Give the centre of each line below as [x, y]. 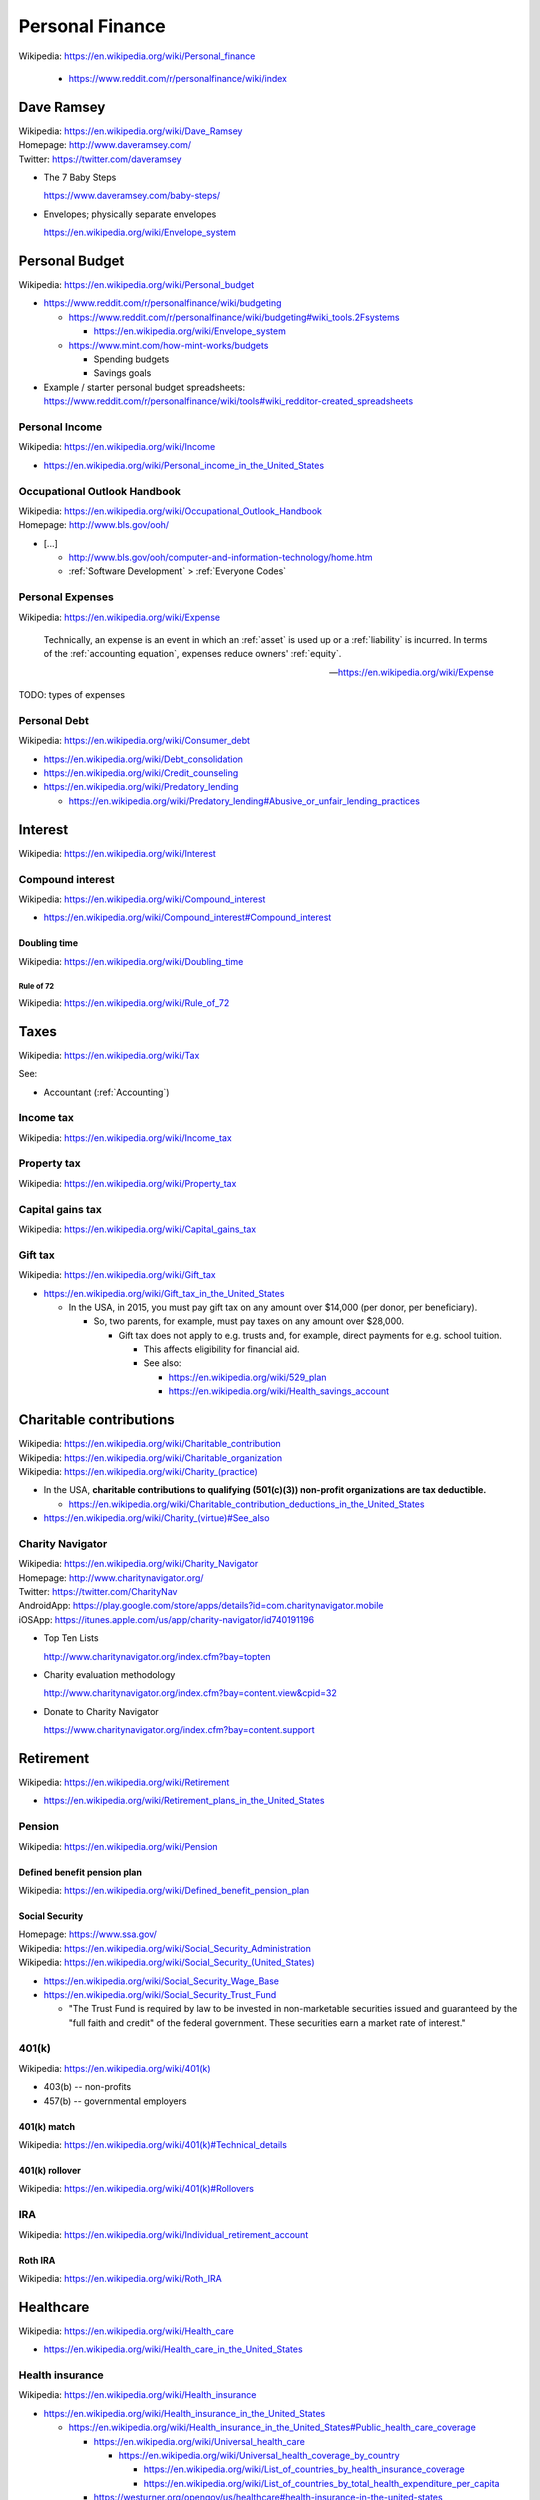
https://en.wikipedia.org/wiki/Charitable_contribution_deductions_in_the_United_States [246, 1504]
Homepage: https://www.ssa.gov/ [87, 1934]
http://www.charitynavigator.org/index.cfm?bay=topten [157, 1656]
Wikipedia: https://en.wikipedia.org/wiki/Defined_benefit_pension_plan [164, 1890]
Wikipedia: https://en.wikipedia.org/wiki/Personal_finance [137, 56]
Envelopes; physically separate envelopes [130, 214]
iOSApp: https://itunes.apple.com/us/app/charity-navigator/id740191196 [166, 1619]
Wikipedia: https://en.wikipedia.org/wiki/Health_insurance [137, 2395]
